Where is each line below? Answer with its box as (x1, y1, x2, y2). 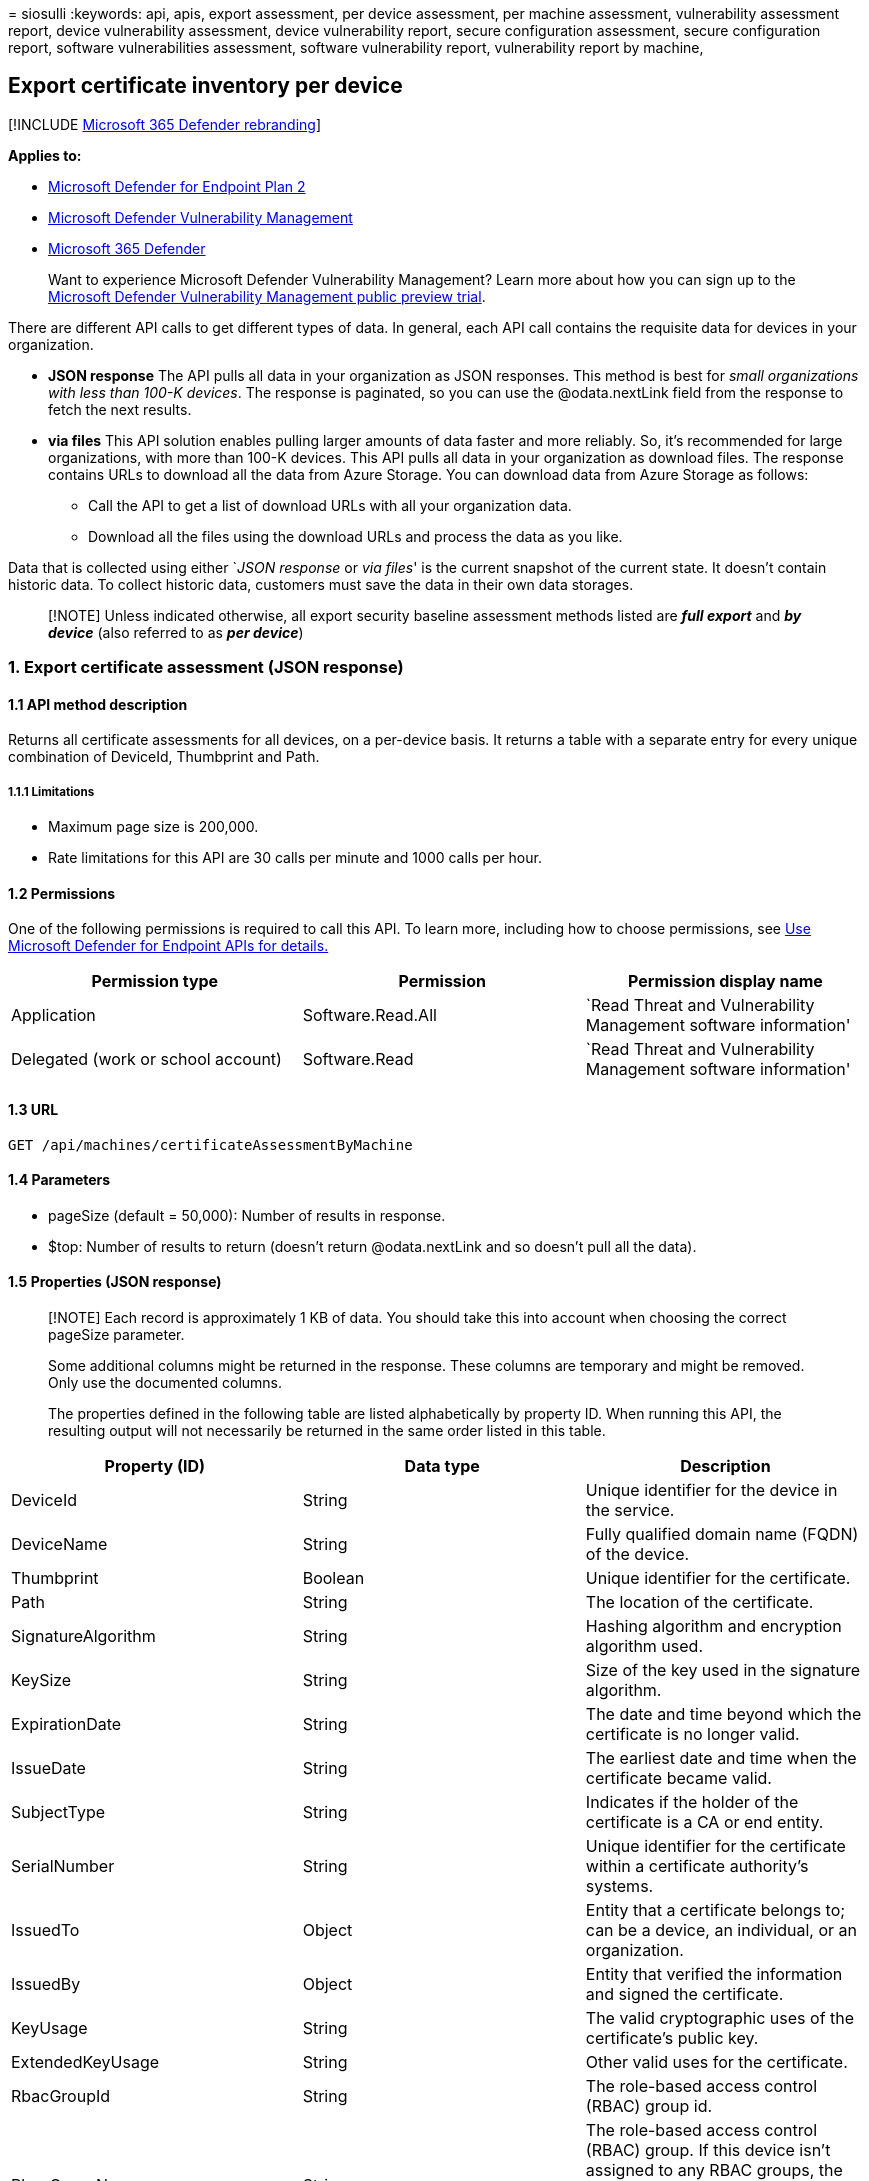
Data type (404, 1456, 480, 1477)
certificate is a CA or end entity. (585, 1812, 824, 1833)
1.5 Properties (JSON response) (8, 1273, 222, 1291)
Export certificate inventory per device (8, 73, 403, 99)
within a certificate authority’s (585, 1856, 809, 1877)
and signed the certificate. (585, 1984, 784, 2005)
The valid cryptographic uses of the (585, 2008, 855, 2029)
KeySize (11, 1670, 72, 1691)
